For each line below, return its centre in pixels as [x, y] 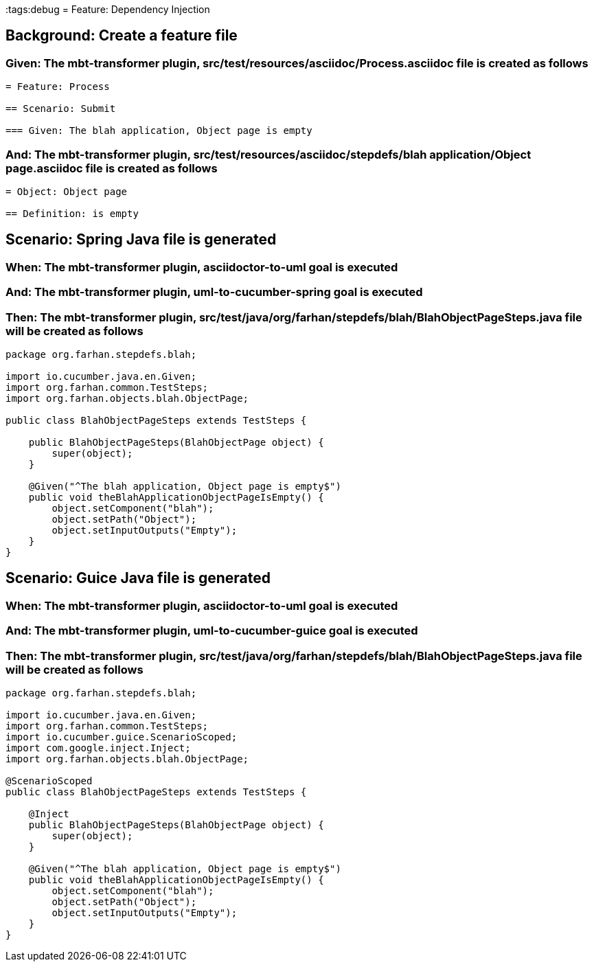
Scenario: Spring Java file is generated [141, 240]
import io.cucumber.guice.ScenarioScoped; [122, 737]
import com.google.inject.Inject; [98, 748]
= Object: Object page [67, 191]
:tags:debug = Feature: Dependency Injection [108, 9]
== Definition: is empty [72, 213]
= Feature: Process [58, 87]
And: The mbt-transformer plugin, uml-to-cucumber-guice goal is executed [212, 631]
